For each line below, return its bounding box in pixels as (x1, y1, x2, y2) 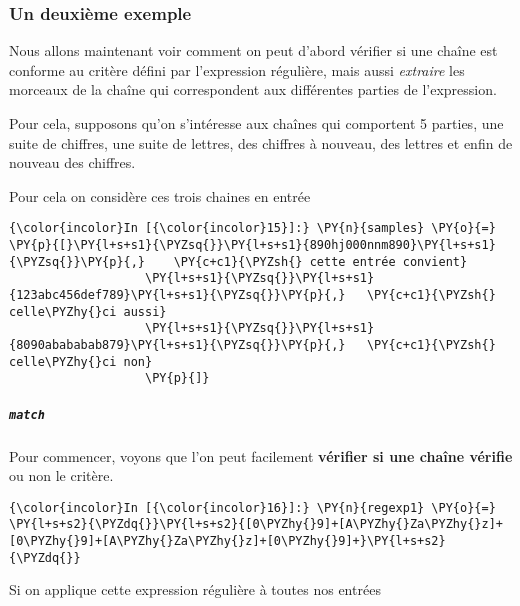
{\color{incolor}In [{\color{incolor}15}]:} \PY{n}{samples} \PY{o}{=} (9, 221, 496, 236)
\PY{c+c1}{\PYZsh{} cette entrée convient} (173, 254, 468, 269)
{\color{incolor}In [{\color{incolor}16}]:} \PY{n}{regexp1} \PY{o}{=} (9, 500, 496, 515)
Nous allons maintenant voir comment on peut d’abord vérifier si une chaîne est (9, 40, 498, 61)
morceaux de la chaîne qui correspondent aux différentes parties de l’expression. (9, 79, 497, 100)
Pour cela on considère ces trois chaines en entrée (9, 185, 311, 206)
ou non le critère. (9, 465, 114, 486)
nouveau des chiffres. (9, 152, 136, 173)
